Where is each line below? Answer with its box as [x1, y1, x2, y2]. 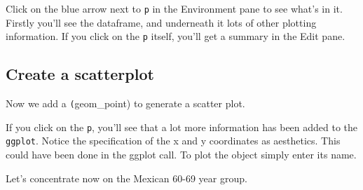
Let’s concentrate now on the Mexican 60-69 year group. [6, 170, 247, 185]
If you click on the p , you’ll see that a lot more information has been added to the [6, 119, 358, 134]
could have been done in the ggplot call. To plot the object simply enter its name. [6, 147, 357, 162]
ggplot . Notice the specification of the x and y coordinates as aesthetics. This [6, 133, 341, 148]
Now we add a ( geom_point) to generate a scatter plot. [6, 96, 245, 111]
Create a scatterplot [6, 63, 154, 85]
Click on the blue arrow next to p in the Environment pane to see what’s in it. [6, 1, 343, 15]
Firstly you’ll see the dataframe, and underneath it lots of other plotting [6, 15, 317, 29]
